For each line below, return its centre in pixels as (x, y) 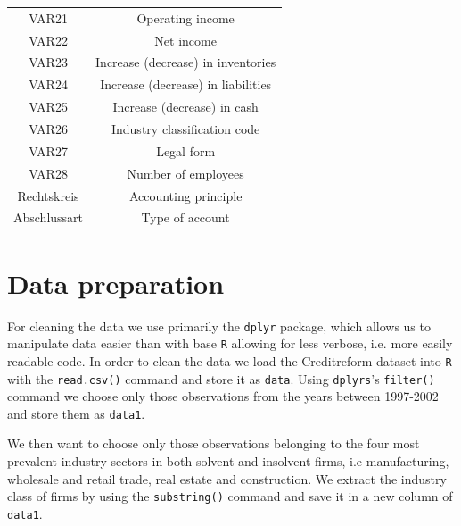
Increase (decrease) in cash (185, 107)
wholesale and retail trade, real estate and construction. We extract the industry (227, 478)
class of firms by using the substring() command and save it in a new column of (230, 496)
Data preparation (116, 283)
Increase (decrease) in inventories (186, 62)
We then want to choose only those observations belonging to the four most (214, 443)
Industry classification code (185, 128)
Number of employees (185, 173)
